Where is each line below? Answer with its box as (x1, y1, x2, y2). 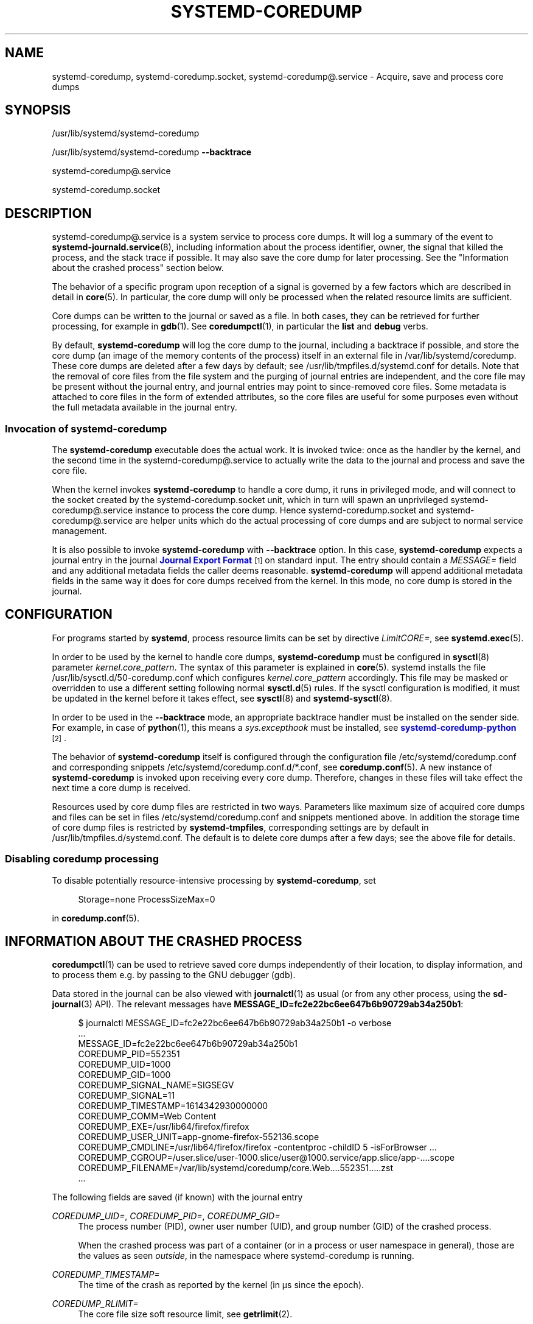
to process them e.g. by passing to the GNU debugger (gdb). (52, 970, 296, 981)
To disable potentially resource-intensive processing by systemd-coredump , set (52, 875, 376, 886)
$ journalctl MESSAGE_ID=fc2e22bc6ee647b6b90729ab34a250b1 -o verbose (78, 1018, 392, 1029)
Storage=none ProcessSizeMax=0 (78, 893, 215, 904)
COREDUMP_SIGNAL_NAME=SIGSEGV (78, 1080, 234, 1091)
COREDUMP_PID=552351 (78, 1049, 180, 1060)
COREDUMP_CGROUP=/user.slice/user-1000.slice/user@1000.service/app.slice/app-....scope (78, 1152, 455, 1163)
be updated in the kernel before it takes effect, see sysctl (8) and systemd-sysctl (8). (52, 692, 392, 703)
